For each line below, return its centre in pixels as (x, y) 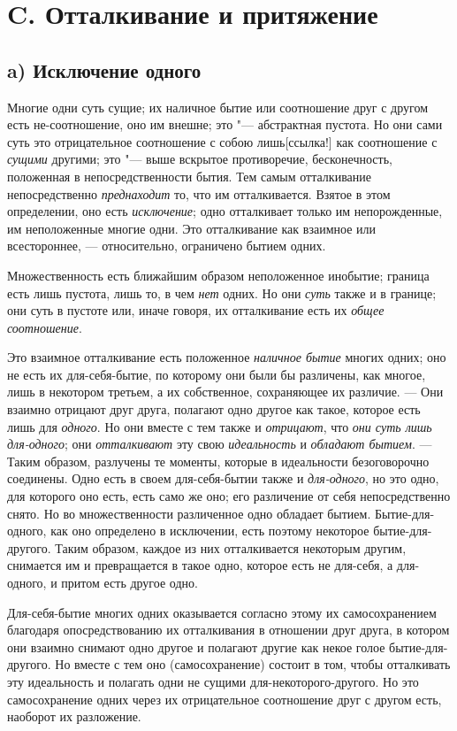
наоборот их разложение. (74, 716)
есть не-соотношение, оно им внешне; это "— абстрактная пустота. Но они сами (225, 124)
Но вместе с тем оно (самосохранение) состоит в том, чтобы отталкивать (253, 664)
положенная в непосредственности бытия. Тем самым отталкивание (189, 176)
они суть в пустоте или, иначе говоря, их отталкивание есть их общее (196, 310)
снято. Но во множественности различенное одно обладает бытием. (189, 513)
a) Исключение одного (104, 69)
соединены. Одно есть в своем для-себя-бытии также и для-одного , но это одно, (223, 478)
